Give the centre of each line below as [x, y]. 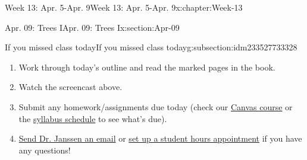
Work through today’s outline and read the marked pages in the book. [147, 67]
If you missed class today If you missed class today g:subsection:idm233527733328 [151, 47]
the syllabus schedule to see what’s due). [93, 118]
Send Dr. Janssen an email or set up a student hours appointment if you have [160, 138]
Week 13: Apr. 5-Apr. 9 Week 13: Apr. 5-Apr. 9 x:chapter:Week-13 [124, 7]
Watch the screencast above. [71, 87]
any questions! [45, 150]
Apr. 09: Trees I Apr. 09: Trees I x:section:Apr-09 [92, 27]
